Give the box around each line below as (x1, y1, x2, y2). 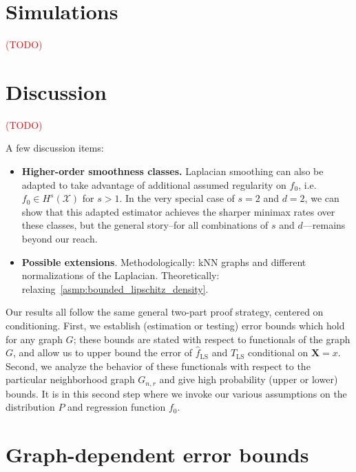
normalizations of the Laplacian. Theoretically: (21, 268, 220, 283)
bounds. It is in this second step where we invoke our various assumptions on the (6, 386, 347, 400)
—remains (302, 218, 346, 232)
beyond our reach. (21, 232, 98, 245)
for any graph (6, 331, 63, 346)
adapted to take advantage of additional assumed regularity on (21, 177, 286, 192)
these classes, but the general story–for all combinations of (21, 218, 269, 232)
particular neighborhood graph (6, 372, 135, 387)
